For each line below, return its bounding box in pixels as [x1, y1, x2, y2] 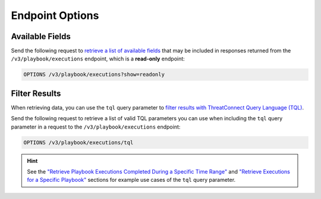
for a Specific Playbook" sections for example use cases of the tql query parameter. [27, 176, 236, 184]
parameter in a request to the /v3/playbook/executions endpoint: [11, 123, 181, 130]
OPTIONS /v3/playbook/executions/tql [23, 139, 134, 146]
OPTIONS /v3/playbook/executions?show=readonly [23, 71, 165, 78]
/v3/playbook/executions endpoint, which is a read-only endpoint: [11, 55, 185, 62]
